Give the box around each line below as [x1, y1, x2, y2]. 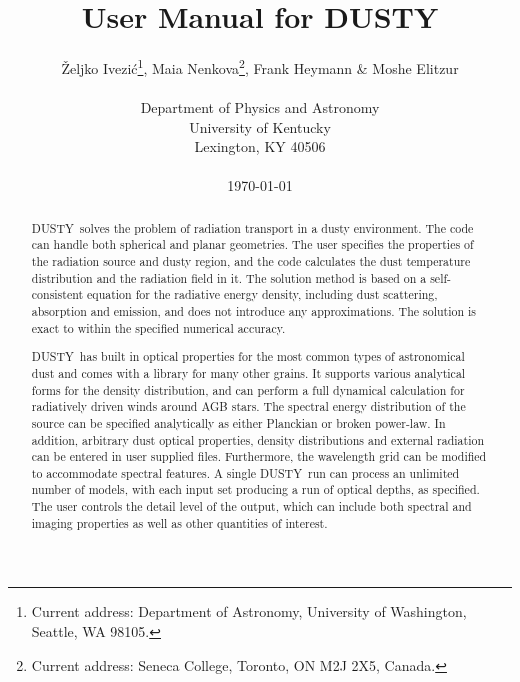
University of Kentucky [189, 116, 331, 137]
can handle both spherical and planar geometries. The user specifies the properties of [31, 236, 474, 253]
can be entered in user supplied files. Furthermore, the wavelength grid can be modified [31, 448, 487, 465]
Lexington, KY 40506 [194, 136, 326, 157]
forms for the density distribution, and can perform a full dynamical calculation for [31, 381, 465, 398]
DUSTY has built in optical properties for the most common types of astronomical [31, 348, 465, 365]
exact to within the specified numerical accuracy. [31, 319, 286, 336]
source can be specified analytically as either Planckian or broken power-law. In [31, 414, 446, 431]
